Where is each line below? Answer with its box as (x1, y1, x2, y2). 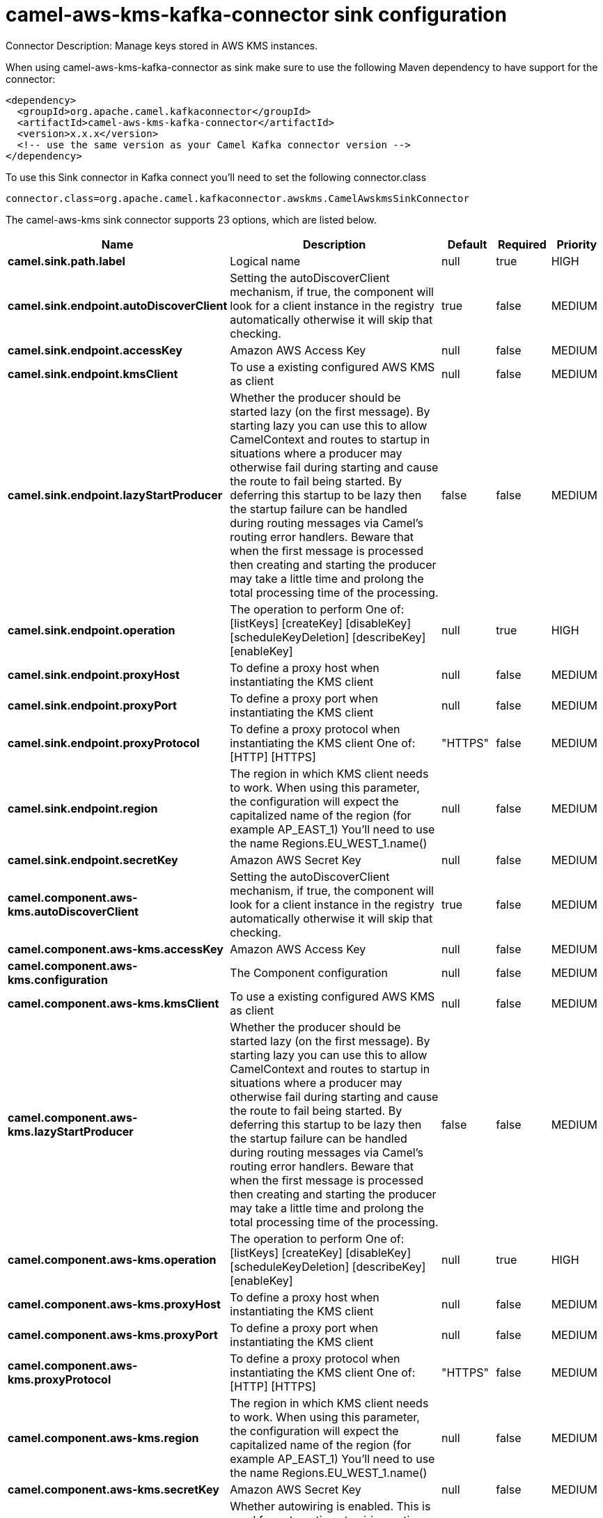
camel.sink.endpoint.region (8, 801, 158, 815)
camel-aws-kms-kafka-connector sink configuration (6, 3, 507, 26)
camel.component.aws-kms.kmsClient (8, 996, 219, 1010)
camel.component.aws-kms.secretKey (8, 1482, 219, 1496)
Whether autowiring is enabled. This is (230, 1499, 431, 1513)
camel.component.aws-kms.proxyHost (8, 1297, 221, 1311)
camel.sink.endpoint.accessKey (8, 343, 182, 357)
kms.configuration (8, 972, 108, 987)
